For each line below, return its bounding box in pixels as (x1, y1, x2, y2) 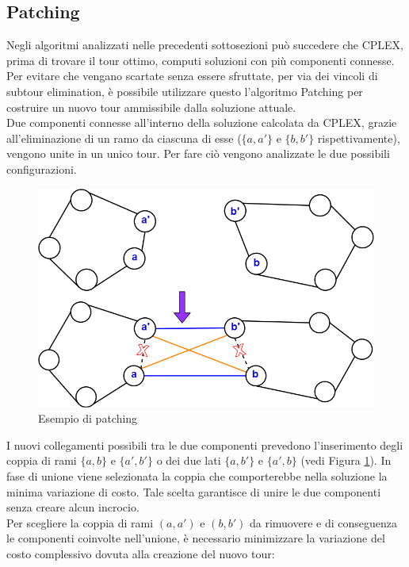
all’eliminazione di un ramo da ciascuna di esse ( (6, 129, 242, 146)
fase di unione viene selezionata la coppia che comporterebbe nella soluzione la (6, 468, 388, 485)
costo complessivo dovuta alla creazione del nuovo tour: (6, 546, 275, 562)
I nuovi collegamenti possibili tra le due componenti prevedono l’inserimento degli (6, 436, 403, 453)
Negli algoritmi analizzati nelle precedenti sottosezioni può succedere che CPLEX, (6, 36, 404, 53)
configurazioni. (6, 160, 77, 177)
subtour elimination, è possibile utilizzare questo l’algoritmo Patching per (6, 82, 363, 99)
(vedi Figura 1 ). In (300, 452, 392, 469)
